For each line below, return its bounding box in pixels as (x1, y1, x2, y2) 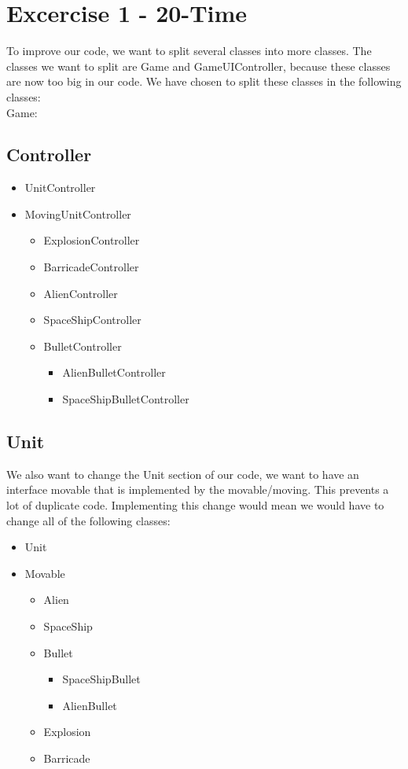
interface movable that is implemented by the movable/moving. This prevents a (6, 481, 389, 498)
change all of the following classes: (6, 512, 171, 528)
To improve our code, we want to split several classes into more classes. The (6, 42, 372, 59)
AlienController (43, 285, 118, 301)
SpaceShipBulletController (62, 391, 189, 407)
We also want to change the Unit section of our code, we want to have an (6, 465, 359, 482)
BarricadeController (43, 259, 139, 275)
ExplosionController (43, 232, 140, 248)
